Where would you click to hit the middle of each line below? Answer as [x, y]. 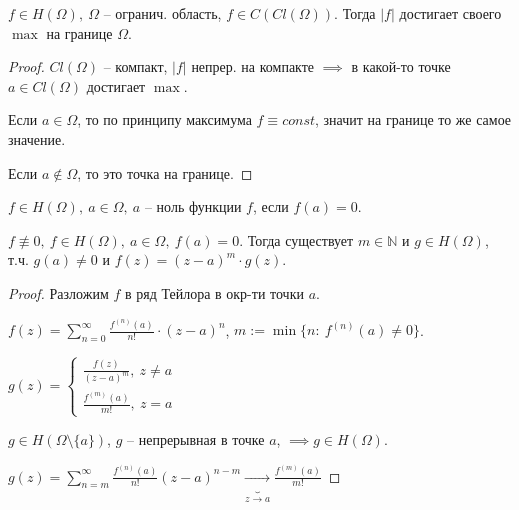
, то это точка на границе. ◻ [165, 172]
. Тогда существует [296, 239]
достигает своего [450, 13]
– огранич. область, [162, 13]
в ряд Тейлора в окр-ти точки [214, 292]
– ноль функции [193, 206]
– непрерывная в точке [196, 439]
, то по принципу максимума [164, 119]
